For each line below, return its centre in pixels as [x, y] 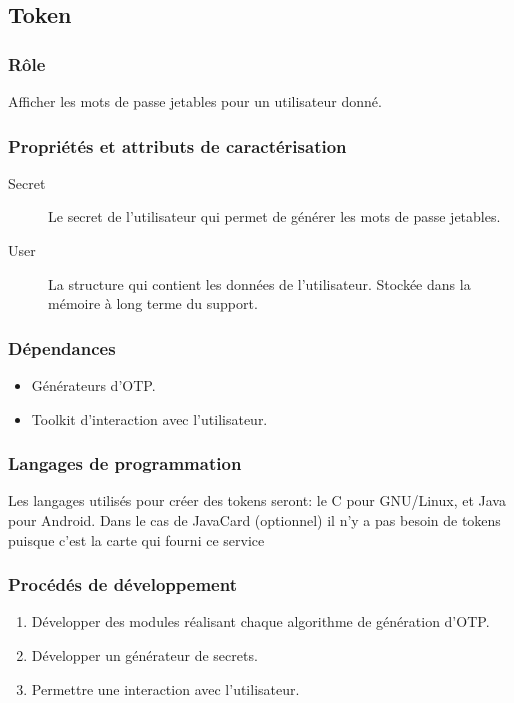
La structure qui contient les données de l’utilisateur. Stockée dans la [259, 283]
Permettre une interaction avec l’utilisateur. [165, 688]
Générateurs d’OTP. [93, 385]
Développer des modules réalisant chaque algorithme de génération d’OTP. [260, 621]
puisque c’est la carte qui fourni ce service [136, 539]
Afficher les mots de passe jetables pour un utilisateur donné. [195, 101]
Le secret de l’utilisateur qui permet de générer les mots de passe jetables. [274, 216]
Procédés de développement [122, 584]
